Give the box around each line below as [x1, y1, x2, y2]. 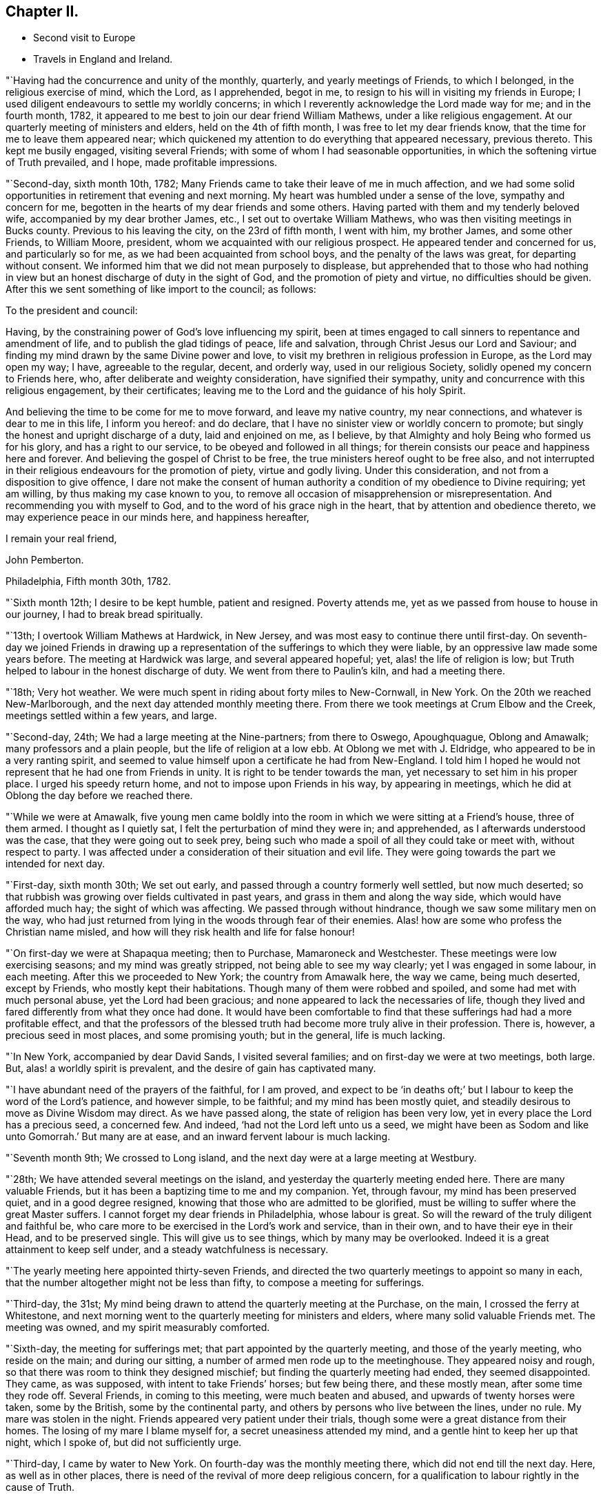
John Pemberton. [6, 554, 84, 566]
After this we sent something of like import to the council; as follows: [6, 283, 316, 296]
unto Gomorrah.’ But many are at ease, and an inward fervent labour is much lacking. [6, 1131, 391, 1143]
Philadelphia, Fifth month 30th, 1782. [6, 575, 172, 588]
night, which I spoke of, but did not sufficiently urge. [6, 1436, 242, 1449]
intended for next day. [6, 858, 105, 870]
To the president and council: [6, 304, 138, 317]
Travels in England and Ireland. [33, 53, 173, 65]
